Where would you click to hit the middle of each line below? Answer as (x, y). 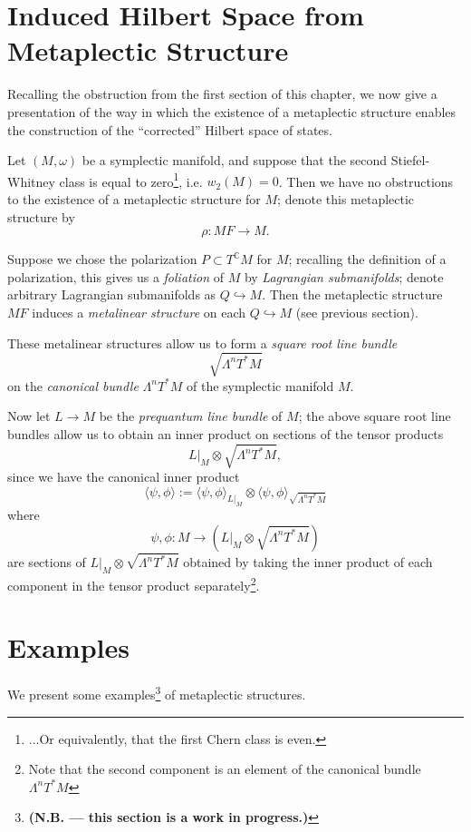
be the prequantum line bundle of (191, 416)
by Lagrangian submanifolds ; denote (344, 276)
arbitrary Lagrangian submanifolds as (112, 294)
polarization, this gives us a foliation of (115, 276)
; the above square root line (375, 416)
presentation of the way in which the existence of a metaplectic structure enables (232, 111)
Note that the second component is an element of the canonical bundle (225, 769)
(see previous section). (357, 312)
